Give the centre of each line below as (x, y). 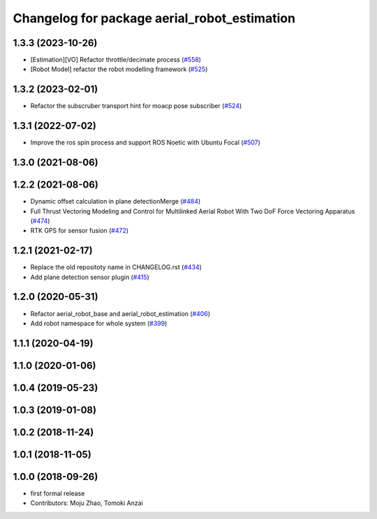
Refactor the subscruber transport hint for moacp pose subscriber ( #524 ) (136, 106)
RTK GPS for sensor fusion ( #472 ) (80, 231)
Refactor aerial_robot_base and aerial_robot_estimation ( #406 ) (120, 313)
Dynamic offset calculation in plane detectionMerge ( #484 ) (116, 202)
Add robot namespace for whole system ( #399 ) (99, 323)
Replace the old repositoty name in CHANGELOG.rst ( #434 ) (116, 267)
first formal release (58, 493)
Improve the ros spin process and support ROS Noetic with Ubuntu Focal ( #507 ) (146, 142)
